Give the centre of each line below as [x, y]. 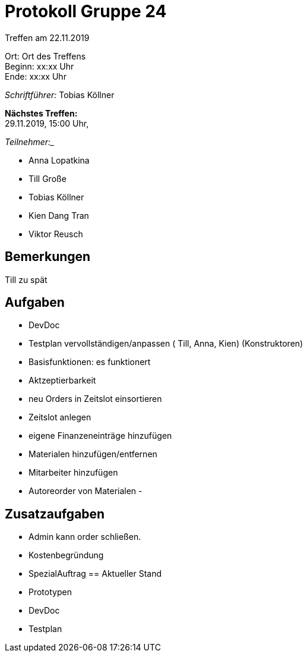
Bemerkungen [48, 257]
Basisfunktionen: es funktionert [90, 362]
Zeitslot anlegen [60, 417]
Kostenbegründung [66, 555]
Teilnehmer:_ [30, 142]
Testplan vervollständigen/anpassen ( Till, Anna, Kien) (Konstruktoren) [166, 344]
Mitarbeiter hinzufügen [73, 473]
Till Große [48, 178]
